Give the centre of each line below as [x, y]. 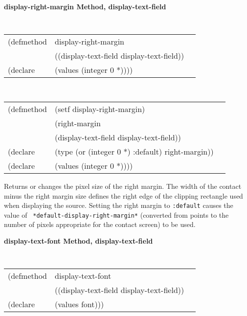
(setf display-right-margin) [100, 109]
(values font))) [79, 304]
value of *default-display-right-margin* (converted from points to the [116, 214]
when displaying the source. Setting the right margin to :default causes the [119, 205]
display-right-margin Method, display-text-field [85, 6]
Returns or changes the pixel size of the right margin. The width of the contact [123, 186]
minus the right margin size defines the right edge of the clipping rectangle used [123, 195]
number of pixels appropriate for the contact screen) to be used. [100, 224]
